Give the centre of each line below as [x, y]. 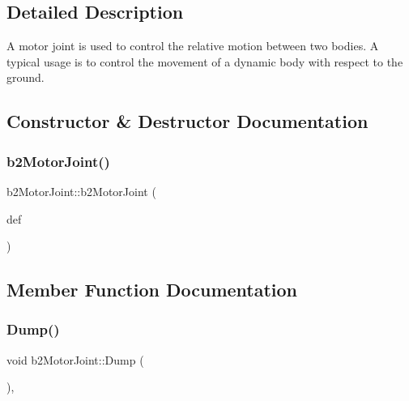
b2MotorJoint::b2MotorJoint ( [81, 191]
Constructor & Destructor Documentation [187, 121]
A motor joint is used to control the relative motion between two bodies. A [193, 46]
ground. [26, 77]
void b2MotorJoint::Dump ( [75, 359]
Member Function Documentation [152, 290]
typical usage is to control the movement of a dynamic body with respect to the [205, 61]
